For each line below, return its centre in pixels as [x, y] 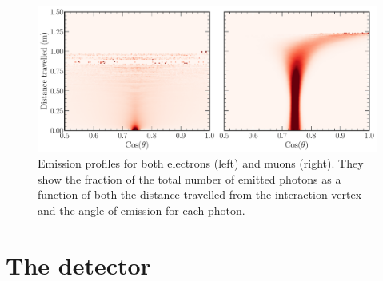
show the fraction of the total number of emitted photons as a [190, 178]
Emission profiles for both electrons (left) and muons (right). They [201, 163]
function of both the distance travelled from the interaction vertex [200, 194]
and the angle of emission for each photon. [142, 210]
